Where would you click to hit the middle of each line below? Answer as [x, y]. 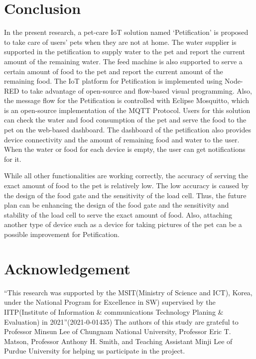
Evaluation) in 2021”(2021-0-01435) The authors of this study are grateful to [121, 321]
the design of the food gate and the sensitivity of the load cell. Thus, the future [125, 195]
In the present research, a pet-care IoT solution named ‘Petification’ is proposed [126, 32]
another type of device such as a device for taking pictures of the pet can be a [123, 224]
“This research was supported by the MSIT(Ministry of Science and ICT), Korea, [128, 292]
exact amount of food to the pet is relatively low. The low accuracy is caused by [127, 185]
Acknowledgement [67, 268]
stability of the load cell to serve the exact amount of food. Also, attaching [118, 214]
